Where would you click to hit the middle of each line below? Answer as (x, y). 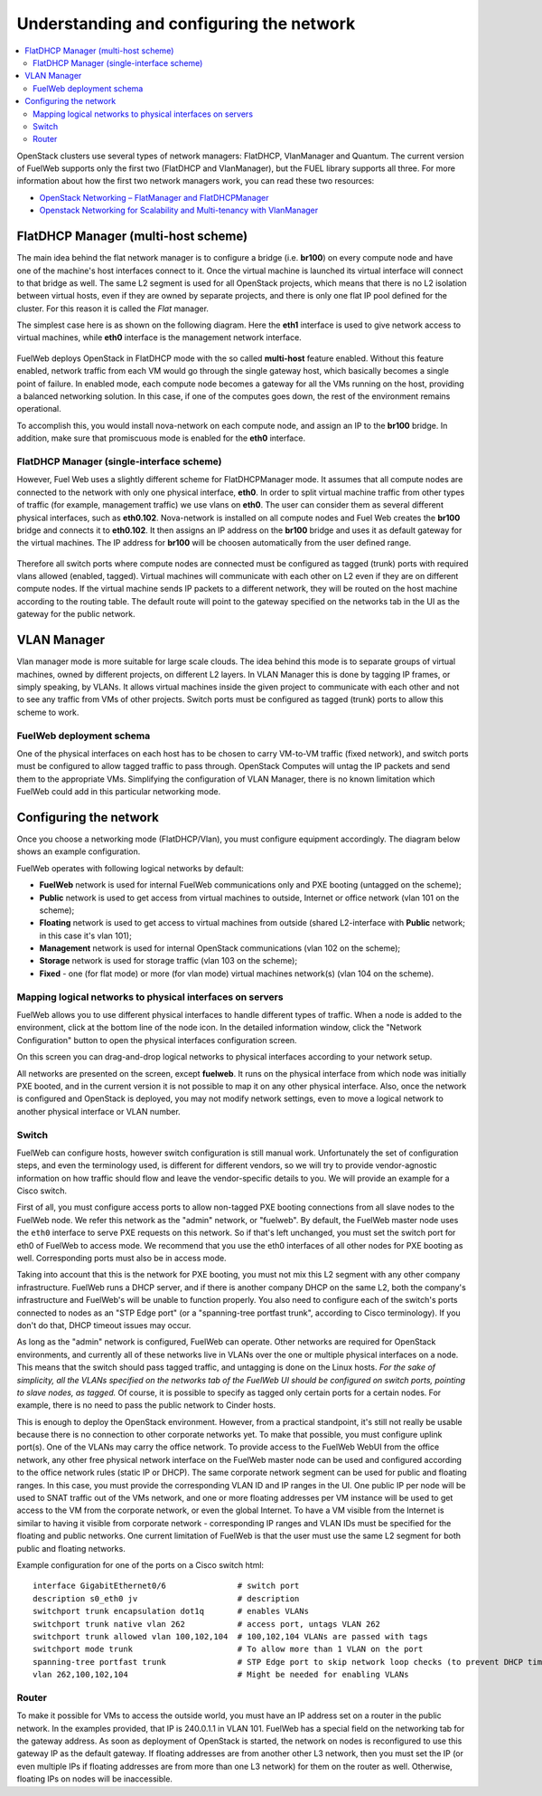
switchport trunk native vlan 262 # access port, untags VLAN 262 (207, 1624)
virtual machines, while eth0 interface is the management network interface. (159, 337)
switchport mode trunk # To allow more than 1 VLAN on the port (228, 1649)
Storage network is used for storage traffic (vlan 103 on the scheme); (168, 961)
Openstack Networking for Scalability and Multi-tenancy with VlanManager (179, 210)
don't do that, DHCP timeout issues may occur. (104, 1325)
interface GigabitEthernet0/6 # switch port (166, 1586)
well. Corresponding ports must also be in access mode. (121, 1258)
